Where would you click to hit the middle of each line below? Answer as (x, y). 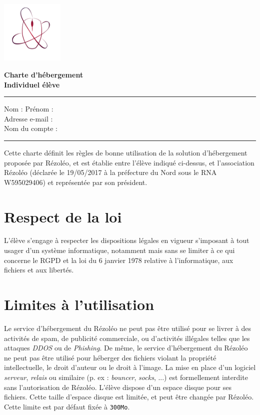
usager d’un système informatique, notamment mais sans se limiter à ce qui (119, 250)
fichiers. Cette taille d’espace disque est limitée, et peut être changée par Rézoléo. (129, 397)
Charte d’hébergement (44, 74)
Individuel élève (32, 84)
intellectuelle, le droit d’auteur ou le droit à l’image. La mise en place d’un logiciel (130, 367)
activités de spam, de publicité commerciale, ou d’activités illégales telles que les (127, 338)
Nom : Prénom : (29, 109)
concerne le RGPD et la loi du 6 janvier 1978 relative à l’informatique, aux (119, 260)
